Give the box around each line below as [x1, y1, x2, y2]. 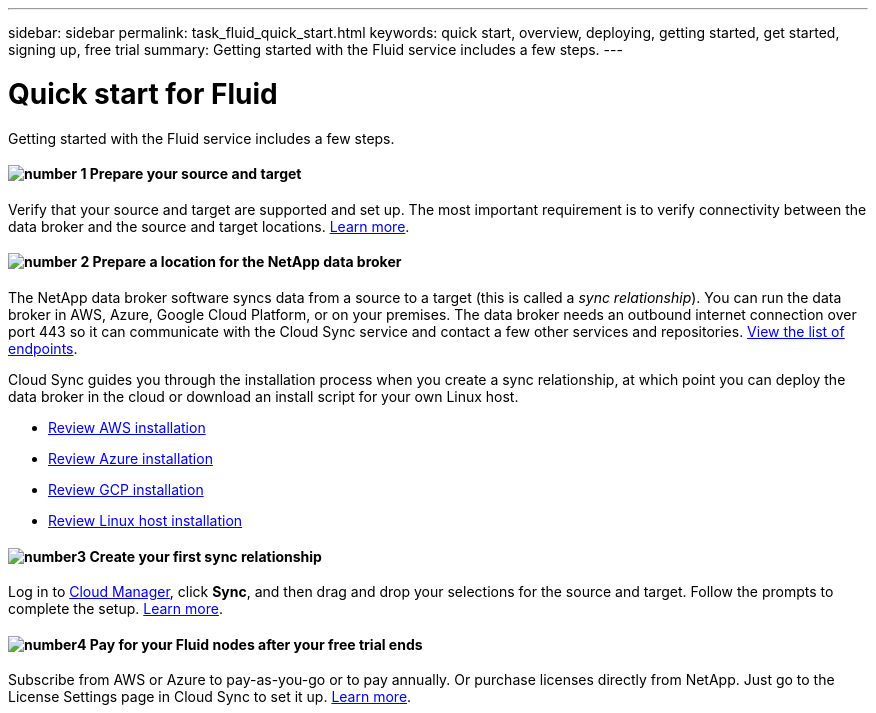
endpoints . [8, 339, 78, 357]
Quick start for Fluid [8, 76, 278, 111]
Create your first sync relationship [89, 547, 322, 565]
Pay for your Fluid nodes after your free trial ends [89, 635, 423, 653]
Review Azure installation [48, 449, 213, 467]
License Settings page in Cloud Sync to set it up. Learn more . [8, 688, 412, 706]
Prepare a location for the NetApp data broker [92, 253, 402, 271]
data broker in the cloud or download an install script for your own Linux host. [8, 387, 519, 405]
